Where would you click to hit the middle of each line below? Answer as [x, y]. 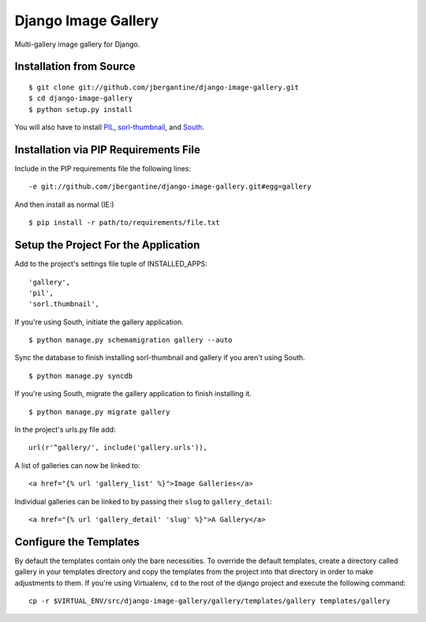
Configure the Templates [77, 542]
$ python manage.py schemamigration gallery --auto [131, 340]
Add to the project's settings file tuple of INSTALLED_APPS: [111, 264]
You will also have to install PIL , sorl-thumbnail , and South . [110, 127]
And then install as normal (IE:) [64, 204]
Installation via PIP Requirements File [107, 150]
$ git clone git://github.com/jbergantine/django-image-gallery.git [164, 87]
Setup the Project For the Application [107, 245]
